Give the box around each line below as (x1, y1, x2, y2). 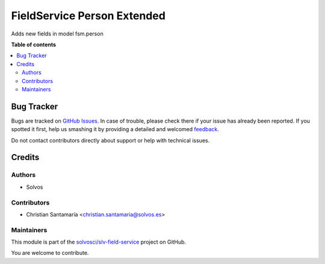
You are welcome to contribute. (11, 250, 89, 257)
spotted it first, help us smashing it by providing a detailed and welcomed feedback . (11, 126, 220, 133)
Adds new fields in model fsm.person (11, 30, 104, 37)
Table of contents (11, 41, 57, 48)
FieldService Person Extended (11, 9, 166, 22)
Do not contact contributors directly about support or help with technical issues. (11, 137, 210, 144)
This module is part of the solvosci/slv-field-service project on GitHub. (11, 238, 187, 246)
